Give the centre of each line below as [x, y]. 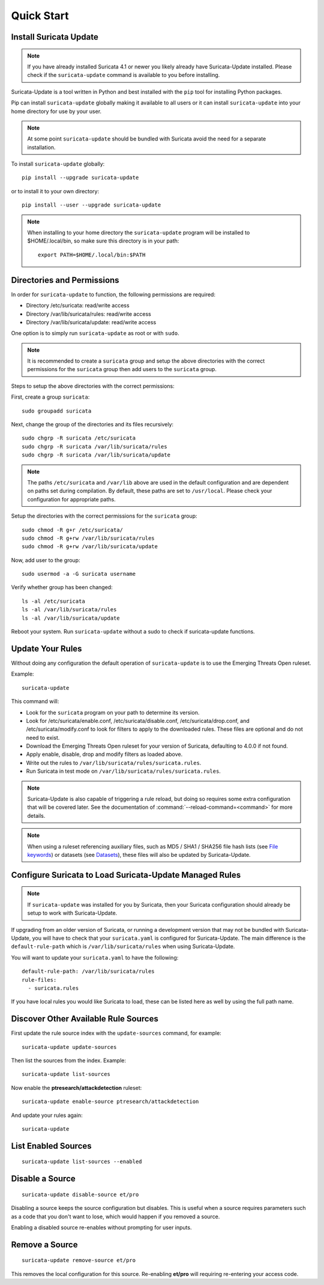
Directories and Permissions [65, 280]
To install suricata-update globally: [58, 164]
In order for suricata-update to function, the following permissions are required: [113, 294]
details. [36, 815]
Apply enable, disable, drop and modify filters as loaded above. [104, 754]
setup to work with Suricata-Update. [72, 913]
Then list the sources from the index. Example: [68, 1060]
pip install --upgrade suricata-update [80, 178]
